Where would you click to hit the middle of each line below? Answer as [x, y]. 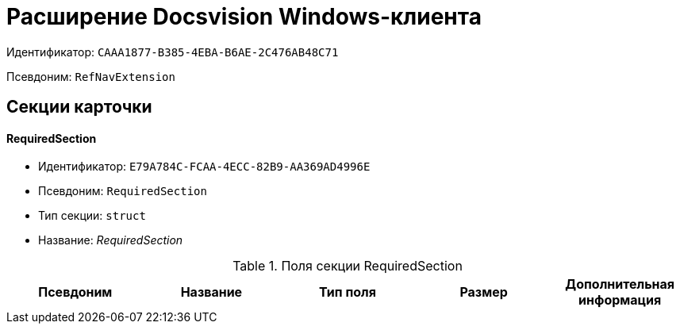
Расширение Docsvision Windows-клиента [244, 17]
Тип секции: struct [92, 216]
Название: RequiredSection [111, 240]
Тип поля [348, 292]
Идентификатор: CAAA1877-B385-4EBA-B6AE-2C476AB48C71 [173, 52]
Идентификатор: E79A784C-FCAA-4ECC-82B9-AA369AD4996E [204, 167]
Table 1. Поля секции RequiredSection [348, 266]
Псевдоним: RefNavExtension [91, 76]
